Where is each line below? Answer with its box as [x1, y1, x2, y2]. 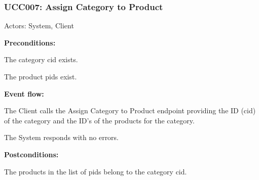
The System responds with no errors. [4, 132, 119, 143]
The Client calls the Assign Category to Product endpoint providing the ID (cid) [4, 105, 256, 116]
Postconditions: [4, 149, 59, 159]
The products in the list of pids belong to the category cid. [4, 166, 187, 176]
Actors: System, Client [4, 20, 74, 31]
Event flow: [4, 88, 44, 99]
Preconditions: [4, 37, 56, 48]
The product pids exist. [4, 71, 77, 81]
